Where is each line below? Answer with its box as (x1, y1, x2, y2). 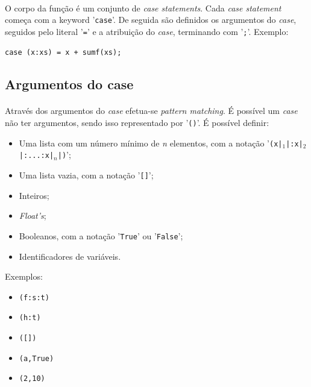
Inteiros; (19, 189, 49, 201)
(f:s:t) (19, 293, 49, 302)
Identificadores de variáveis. (19, 250, 121, 262)
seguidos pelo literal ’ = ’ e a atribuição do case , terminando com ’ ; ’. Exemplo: (5, 25, 289, 37)
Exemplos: (5, 270, 43, 283)
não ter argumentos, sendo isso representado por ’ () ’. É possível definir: (5, 116, 269, 129)
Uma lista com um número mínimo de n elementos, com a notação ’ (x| (19, 136, 283, 149)
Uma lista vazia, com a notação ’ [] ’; (19, 169, 154, 181)
